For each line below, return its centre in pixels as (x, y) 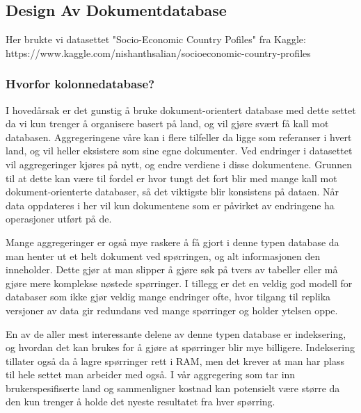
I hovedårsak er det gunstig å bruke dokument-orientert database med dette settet (181, 110)
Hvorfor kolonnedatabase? (80, 84)
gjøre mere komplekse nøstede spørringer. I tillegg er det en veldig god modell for (179, 283)
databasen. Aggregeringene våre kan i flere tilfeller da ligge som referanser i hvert (179, 137)
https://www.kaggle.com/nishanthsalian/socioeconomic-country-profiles (158, 52)
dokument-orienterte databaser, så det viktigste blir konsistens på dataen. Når (172, 192)
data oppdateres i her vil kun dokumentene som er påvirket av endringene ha (170, 205)
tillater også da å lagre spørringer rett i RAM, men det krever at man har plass (175, 361)
